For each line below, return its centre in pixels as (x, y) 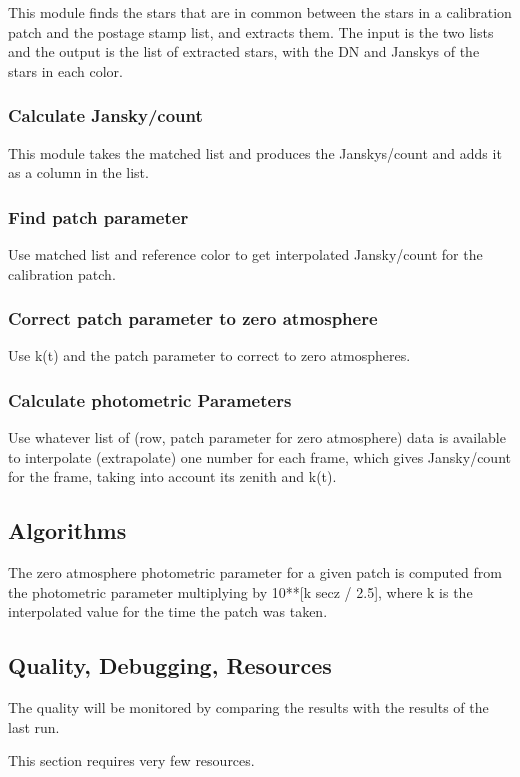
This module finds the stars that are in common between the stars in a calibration (260, 12)
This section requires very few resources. (131, 760)
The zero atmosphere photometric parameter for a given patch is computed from (255, 572)
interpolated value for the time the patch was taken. (168, 611)
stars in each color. (65, 70)
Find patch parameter (98, 216)
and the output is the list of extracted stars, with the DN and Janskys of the (244, 51)
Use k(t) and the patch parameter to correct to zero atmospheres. (209, 355)
